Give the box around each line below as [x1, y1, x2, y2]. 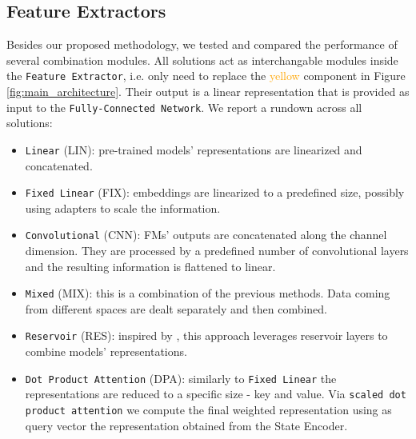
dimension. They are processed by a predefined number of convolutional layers [25, 242, 409, 259]
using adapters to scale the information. [25, 199, 221, 216]
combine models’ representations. [25, 343, 187, 360]
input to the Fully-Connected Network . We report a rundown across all [6, 98, 362, 115]
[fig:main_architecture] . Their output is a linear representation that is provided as [6, 83, 410, 100]
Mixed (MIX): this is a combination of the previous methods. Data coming [25, 285, 390, 301]
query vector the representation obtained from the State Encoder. [25, 417, 348, 433]
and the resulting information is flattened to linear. [25, 257, 276, 274]
